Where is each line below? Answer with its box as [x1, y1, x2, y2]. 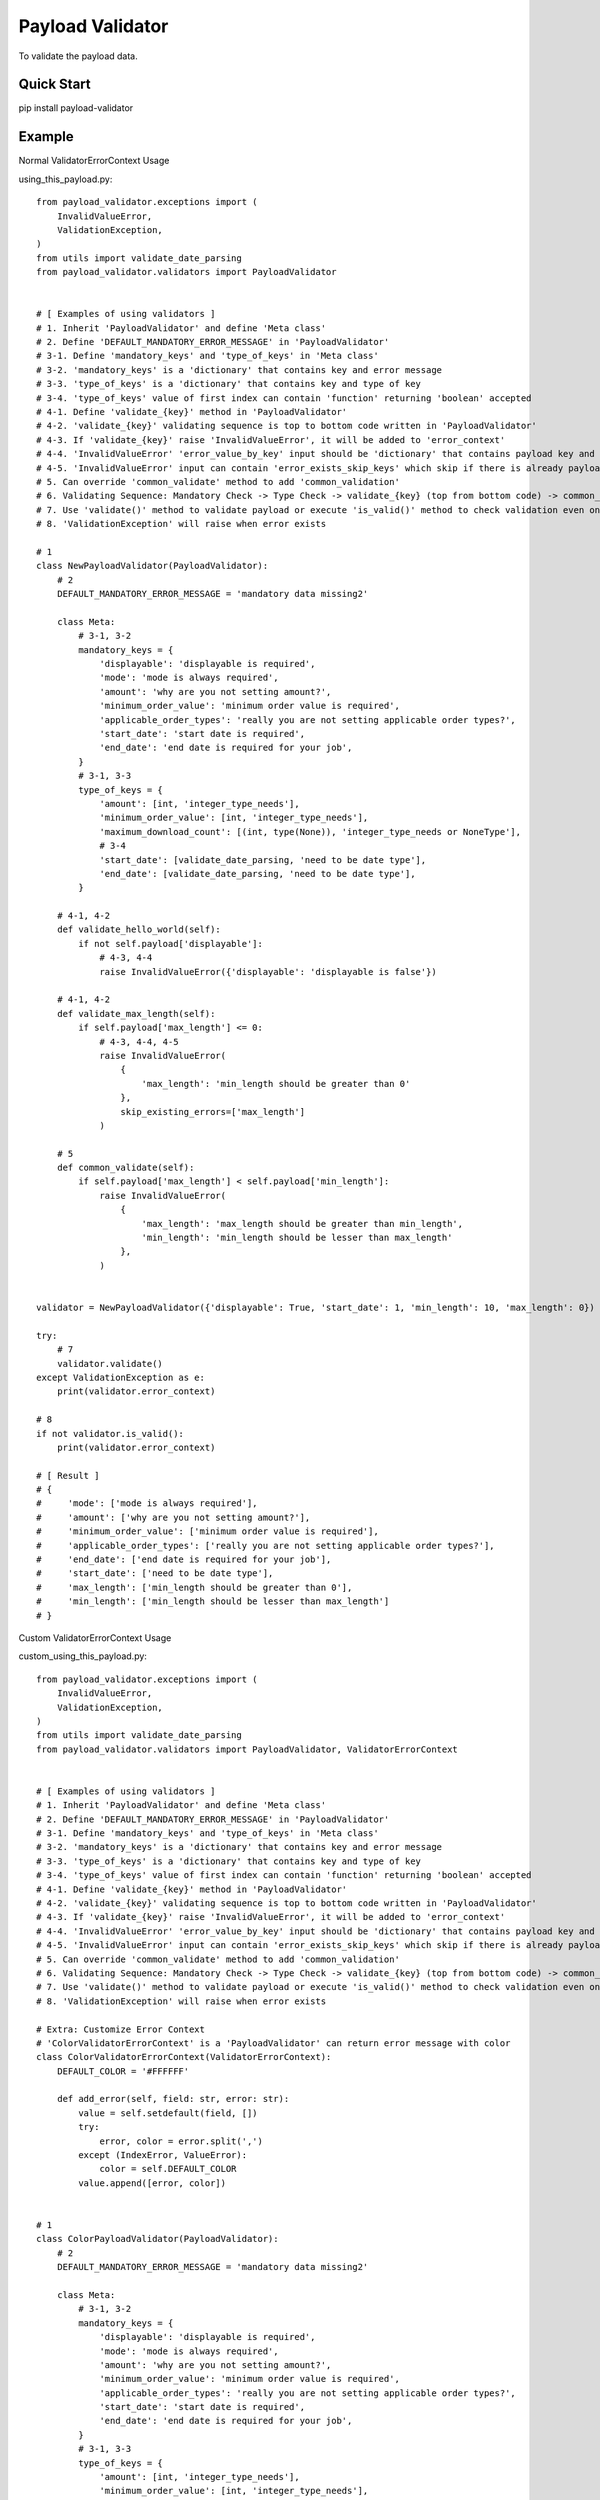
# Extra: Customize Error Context [36, 2023, 205, 2035]
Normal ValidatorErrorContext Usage [18, 155, 170, 167]
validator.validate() [56, 1358, 164, 1369]
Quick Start [18, 76, 91, 93]
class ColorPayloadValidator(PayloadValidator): [36, 2233, 279, 2245]
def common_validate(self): [56, 1162, 195, 1174]
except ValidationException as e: [36, 1371, 205, 1383]
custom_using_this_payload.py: [18, 1650, 147, 1662]
